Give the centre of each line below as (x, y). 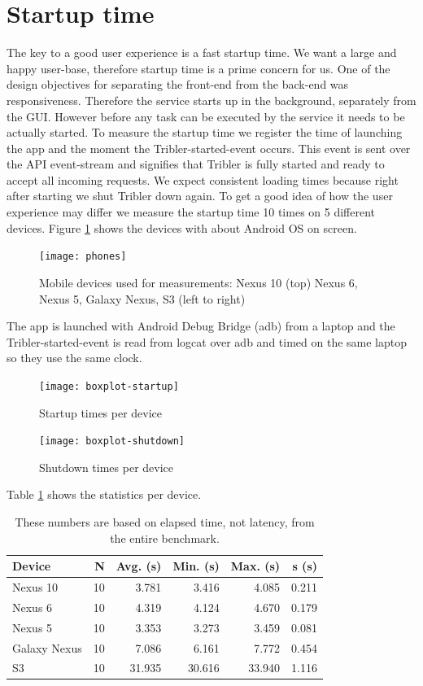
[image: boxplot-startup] (109, 386)
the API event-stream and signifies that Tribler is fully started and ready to (196, 164)
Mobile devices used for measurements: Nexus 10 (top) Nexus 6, (198, 282)
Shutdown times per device (107, 467)
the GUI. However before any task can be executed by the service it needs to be (206, 116)
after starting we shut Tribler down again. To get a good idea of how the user (200, 196)
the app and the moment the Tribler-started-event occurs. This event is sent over (209, 148)
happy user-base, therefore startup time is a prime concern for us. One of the (198, 68)
